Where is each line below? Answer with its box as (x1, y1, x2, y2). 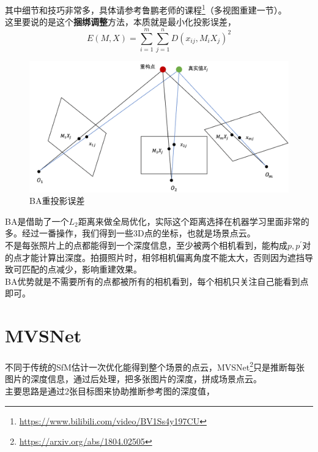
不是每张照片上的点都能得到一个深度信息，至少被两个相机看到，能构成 (5, 239, 287, 251)
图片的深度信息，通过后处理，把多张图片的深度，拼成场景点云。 (5, 372, 262, 385)
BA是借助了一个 (5, 214, 69, 227)
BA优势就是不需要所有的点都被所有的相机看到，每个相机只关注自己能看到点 (5, 274, 309, 287)
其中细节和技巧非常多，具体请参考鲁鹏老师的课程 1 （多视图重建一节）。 (5, 2, 287, 16)
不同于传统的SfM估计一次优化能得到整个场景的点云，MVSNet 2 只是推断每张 (5, 359, 305, 373)
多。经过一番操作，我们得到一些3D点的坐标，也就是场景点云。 (5, 227, 256, 239)
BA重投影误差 (29, 194, 85, 207)
